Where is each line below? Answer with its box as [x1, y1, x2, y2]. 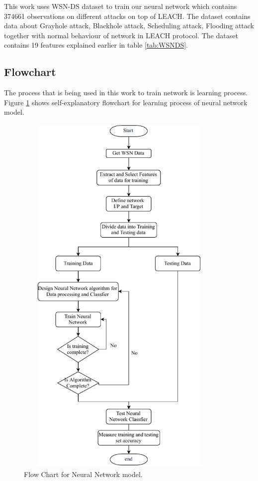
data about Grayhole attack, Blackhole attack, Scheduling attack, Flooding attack [4, 20, 255, 31]
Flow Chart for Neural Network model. [24, 469, 143, 479]
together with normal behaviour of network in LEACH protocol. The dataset [4, 30, 238, 40]
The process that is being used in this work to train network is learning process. [4, 87, 248, 98]
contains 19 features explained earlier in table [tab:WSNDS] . [4, 40, 188, 50]
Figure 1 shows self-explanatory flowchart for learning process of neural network [4, 97, 248, 107]
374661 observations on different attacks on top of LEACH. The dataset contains [4, 10, 251, 21]
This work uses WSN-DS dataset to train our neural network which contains [4, 1, 237, 11]
